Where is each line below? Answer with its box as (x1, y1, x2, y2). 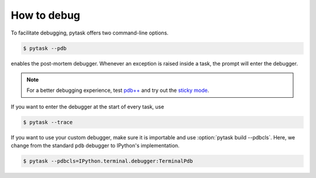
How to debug (11, 9, 81, 22)
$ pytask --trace (23, 119, 73, 125)
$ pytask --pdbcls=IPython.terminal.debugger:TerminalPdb (23, 158, 193, 165)
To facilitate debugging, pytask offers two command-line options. (11, 29, 169, 36)
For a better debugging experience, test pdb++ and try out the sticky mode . (26, 87, 209, 94)
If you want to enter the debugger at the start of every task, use (11, 103, 164, 110)
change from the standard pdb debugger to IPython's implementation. (11, 142, 180, 149)
